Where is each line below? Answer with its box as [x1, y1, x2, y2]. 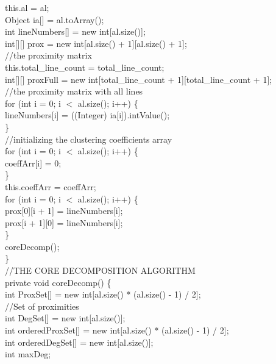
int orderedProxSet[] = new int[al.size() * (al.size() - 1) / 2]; [5, 324, 229, 337]
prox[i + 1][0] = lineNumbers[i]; [5, 216, 123, 229]
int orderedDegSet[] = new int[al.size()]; [5, 335, 154, 348]
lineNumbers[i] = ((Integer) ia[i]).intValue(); [5, 109, 170, 121]
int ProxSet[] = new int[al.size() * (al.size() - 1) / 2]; [5, 288, 201, 301]
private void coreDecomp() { [5, 276, 111, 288]
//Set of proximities [5, 299, 79, 312]
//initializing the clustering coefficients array [5, 132, 172, 145]
